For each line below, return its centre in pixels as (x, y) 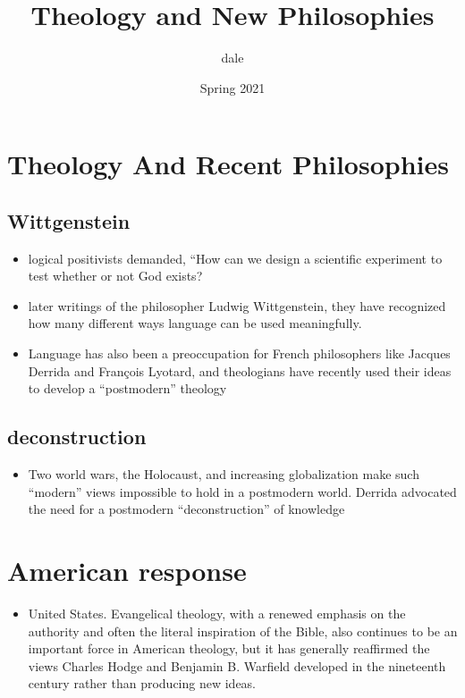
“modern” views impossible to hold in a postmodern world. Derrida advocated (242, 491)
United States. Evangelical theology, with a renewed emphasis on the (217, 613)
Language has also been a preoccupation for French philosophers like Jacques (239, 353)
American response (127, 571)
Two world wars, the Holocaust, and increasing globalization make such (224, 474)
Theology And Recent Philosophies (228, 164)
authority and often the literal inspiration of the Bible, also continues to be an (243, 631)
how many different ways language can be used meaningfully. (195, 323)
